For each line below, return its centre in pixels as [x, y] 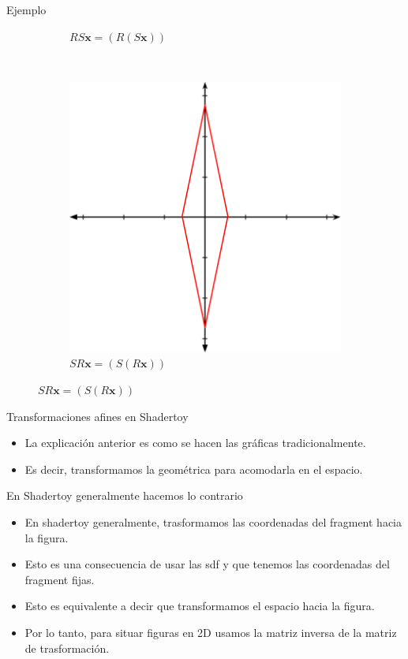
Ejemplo [26, 9]
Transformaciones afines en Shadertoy [97, 416]
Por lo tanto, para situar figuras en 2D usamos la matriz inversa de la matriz [211, 632]
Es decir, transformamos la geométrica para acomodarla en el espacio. [194, 469]
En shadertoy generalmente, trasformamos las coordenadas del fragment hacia [213, 521]
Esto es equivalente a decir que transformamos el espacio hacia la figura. [200, 606]
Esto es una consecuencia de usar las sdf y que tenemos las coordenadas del [207, 564]
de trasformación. [67, 648]
